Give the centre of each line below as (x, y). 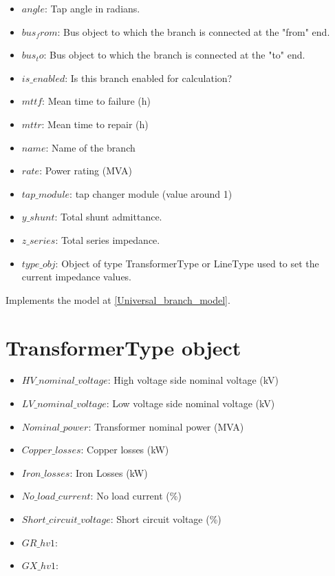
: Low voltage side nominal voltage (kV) (191, 403)
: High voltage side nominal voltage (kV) (193, 380)
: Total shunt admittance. (108, 217)
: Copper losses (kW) (125, 450)
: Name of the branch (90, 147)
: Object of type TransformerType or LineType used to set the (187, 263)
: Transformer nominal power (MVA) (166, 426)
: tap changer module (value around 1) (151, 193)
